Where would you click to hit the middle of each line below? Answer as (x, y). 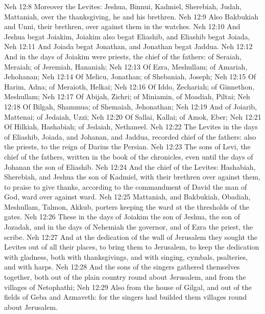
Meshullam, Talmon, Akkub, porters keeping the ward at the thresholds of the (127, 206)
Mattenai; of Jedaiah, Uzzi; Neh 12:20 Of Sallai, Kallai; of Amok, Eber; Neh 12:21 (133, 116)
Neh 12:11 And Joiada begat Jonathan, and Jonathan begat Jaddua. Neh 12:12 (128, 46)
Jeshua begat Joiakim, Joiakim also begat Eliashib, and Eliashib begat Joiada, (127, 36)
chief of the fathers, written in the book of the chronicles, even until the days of (129, 156)
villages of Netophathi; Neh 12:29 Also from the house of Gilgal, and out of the (128, 287)
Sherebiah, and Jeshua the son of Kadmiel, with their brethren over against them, (132, 177)
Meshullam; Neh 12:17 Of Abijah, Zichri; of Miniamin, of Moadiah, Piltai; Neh (127, 96)
